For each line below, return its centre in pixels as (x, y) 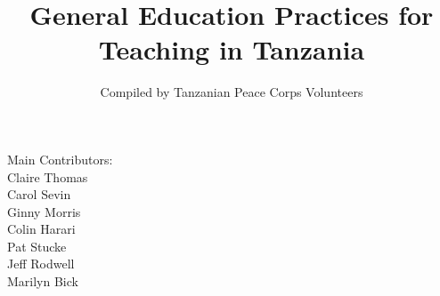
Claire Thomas (48, 176)
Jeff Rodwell (41, 264)
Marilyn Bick (43, 281)
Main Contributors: (60, 159)
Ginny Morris (44, 211)
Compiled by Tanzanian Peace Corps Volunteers (232, 92)
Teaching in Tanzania (232, 49)
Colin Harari (41, 229)
